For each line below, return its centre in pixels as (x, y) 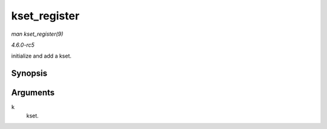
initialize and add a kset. (41, 56)
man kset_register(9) (37, 34)
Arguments (33, 93)
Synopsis (29, 74)
